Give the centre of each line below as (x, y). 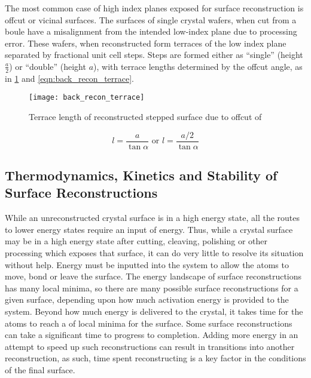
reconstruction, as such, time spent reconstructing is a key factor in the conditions (155, 358)
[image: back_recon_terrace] (87, 98)
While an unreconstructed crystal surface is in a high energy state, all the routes (153, 218)
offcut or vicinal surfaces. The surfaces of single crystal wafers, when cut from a (151, 19)
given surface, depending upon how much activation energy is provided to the (147, 299)
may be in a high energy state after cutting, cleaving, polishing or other (136, 241)
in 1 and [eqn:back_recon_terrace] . (69, 78)
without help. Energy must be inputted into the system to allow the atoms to (147, 264)
